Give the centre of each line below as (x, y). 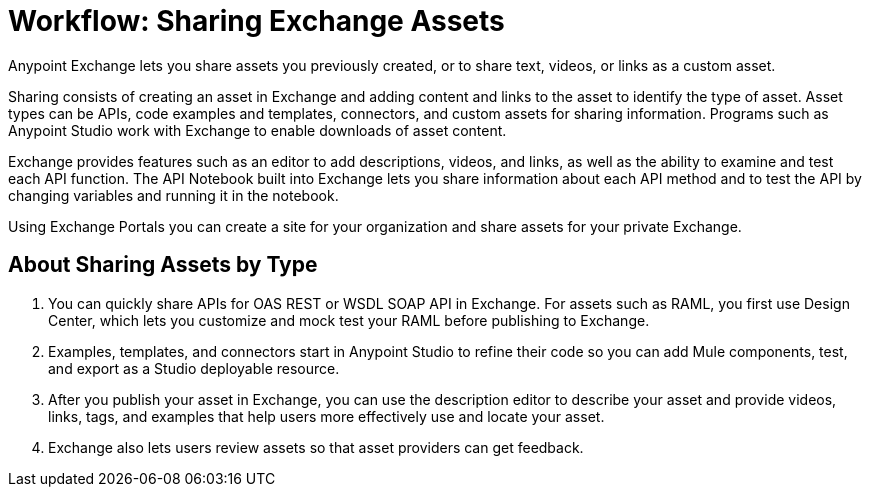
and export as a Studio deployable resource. (194, 368)
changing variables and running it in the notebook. (173, 195)
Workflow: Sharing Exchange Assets (256, 21)
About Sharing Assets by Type (163, 265)
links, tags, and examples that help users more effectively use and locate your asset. (326, 416)
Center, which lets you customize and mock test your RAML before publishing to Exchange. (349, 320)
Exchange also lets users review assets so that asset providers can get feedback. (316, 447)
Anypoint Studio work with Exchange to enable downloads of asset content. (257, 130)
